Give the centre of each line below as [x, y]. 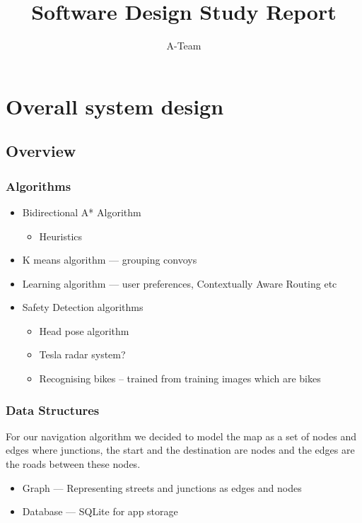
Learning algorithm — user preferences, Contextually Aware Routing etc [180, 283]
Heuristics [61, 236]
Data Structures [53, 410]
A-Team [184, 46]
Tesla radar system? [82, 354]
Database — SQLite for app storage [100, 511]
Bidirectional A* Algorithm [82, 212]
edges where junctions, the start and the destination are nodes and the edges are [180, 450]
